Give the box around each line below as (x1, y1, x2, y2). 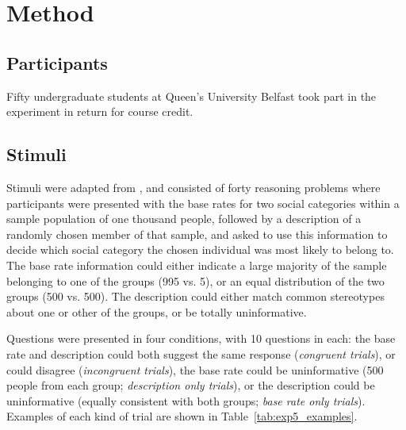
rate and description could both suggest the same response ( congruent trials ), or (6, 345, 396, 362)
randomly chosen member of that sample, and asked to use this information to (6, 225, 388, 242)
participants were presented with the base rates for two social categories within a (6, 194, 400, 211)
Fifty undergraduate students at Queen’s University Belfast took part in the (6, 87, 377, 104)
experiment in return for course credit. (6, 103, 193, 120)
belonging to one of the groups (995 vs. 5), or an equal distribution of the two (6, 272, 385, 289)
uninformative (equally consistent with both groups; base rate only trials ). (6, 392, 366, 409)
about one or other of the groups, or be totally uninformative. (6, 303, 307, 320)
